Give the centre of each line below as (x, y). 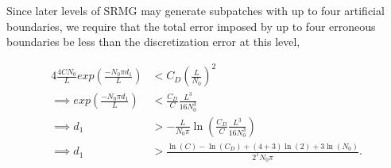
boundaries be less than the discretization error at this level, (153, 42)
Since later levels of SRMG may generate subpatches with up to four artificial (195, 10)
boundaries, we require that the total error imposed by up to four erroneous (191, 26)
